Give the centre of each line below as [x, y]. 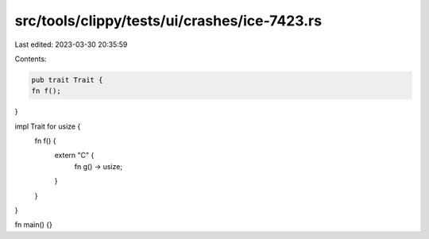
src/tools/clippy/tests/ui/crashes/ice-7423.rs [168, 21]
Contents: [31, 59]
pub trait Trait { [67, 80]
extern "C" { [74, 156]
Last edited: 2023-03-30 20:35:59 [71, 44]
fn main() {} [34, 225]
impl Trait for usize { [48, 126]
